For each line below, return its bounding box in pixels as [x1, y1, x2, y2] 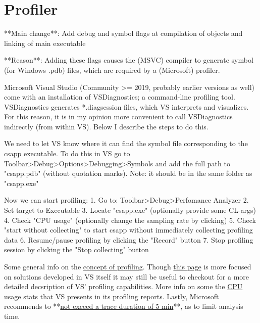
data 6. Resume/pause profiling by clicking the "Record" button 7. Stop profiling [4, 234, 253, 245]
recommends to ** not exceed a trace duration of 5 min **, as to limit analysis [4, 301, 243, 311]
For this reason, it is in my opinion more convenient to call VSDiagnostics [4, 111, 233, 122]
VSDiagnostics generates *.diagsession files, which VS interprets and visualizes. [4, 101, 249, 112]
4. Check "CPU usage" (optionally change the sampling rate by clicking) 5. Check [4, 214, 256, 225]
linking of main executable [4, 37, 86, 48]
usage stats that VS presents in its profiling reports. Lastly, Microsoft [4, 291, 219, 301]
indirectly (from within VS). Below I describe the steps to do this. [4, 121, 209, 131]
